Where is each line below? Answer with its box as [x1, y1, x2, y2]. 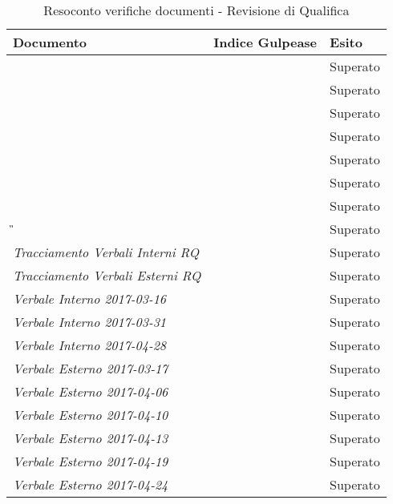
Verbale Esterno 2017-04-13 [13, 429, 168, 447]
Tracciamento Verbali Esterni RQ [13, 266, 201, 284]
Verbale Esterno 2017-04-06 [13, 382, 168, 401]
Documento [13, 33, 87, 51]
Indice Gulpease [213, 33, 318, 51]
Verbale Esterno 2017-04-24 [13, 475, 168, 494]
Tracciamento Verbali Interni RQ [13, 243, 199, 261]
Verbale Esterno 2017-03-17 [13, 359, 168, 377]
